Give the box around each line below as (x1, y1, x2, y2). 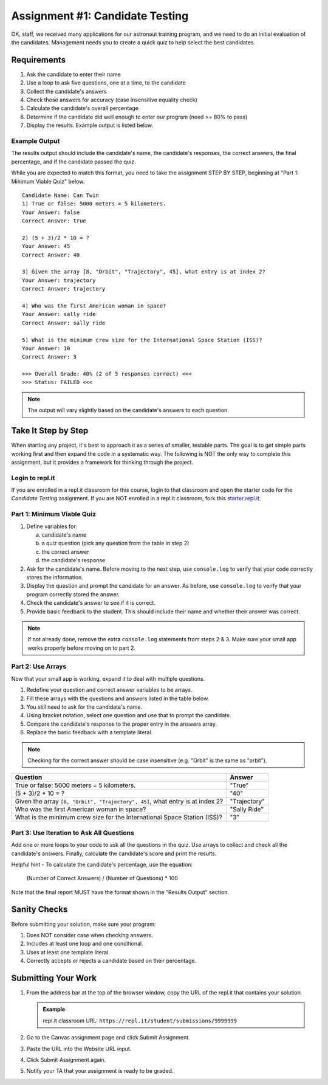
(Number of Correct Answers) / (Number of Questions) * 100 (26, 875, 179, 882)
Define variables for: (26, 523, 78, 530)
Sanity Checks (11, 904, 68, 915)
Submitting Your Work (11, 973, 97, 983)
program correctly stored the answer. (26, 590, 120, 598)
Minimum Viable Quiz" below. (11, 177, 85, 185)
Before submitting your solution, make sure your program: (11, 920, 156, 928)
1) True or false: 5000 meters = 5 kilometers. (22, 201, 166, 207)
